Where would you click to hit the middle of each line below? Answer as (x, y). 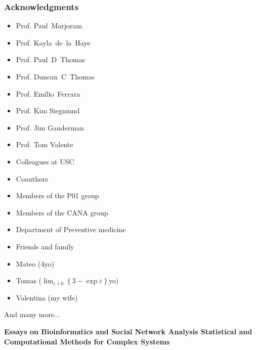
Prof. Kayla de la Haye (53, 42)
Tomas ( (29, 280)
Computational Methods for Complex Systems (87, 341)
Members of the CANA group (62, 212)
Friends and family (45, 246)
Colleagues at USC (45, 161)
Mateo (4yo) (35, 263)
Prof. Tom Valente (45, 144)
